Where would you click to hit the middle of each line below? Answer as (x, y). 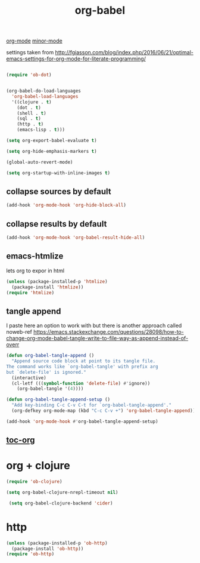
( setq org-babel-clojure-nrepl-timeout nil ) (62, 493)
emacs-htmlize (35, 256)
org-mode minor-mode (34, 41)
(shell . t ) (32, 113)
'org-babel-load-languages (45, 96)
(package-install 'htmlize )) (48, 287)
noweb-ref (19, 332)
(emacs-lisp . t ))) (41, 130)
